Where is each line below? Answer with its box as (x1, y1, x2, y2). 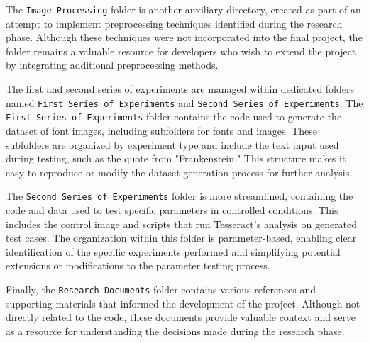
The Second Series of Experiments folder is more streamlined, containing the (6, 189, 353, 203)
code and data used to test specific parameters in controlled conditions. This (6, 202, 338, 217)
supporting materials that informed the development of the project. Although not (6, 296, 360, 310)
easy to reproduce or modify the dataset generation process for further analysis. (6, 164, 353, 179)
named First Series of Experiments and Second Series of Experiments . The (6, 95, 363, 110)
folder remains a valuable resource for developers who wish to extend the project (6, 43, 356, 58)
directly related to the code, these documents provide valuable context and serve (6, 310, 356, 325)
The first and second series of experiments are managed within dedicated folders (6, 81, 355, 96)
